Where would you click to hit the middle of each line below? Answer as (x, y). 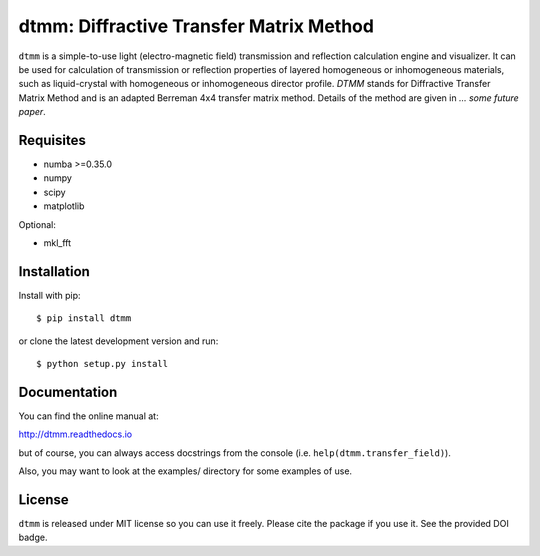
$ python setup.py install (102, 364)
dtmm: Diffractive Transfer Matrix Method (196, 26)
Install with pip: (49, 295)
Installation (54, 271)
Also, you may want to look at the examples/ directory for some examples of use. (185, 471)
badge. (33, 537)
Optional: (37, 224)
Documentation (68, 391)
